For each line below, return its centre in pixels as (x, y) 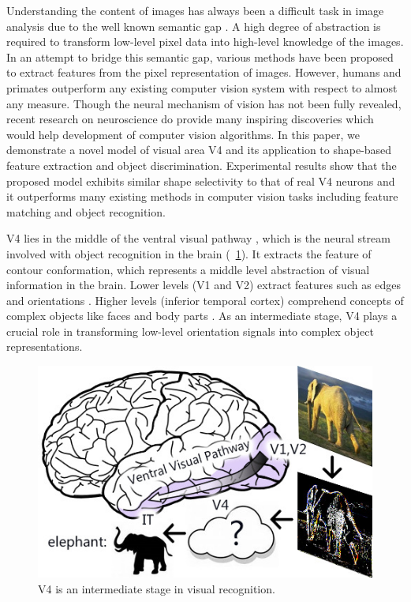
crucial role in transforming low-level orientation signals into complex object (190, 331)
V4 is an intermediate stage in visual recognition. (157, 589)
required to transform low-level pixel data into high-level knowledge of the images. (205, 41)
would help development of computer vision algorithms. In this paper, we (183, 134)
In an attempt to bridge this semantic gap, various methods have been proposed (200, 56)
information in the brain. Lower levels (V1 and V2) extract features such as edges (204, 285)
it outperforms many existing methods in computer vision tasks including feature (202, 196)
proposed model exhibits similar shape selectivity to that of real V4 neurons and (201, 181)
